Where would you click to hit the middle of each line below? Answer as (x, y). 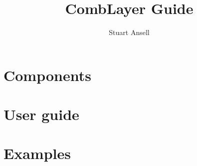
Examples (37, 153)
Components (47, 75)
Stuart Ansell (129, 32)
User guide (41, 114)
